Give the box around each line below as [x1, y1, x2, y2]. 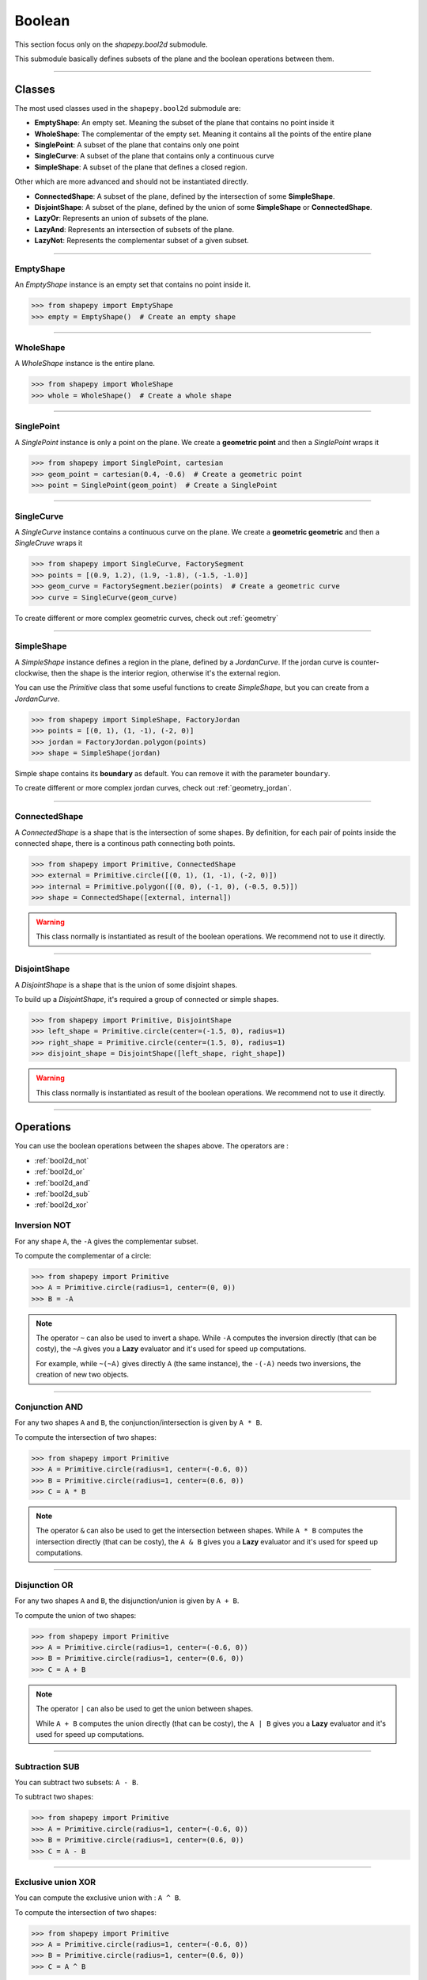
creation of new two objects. [36, 1370, 130, 1380]
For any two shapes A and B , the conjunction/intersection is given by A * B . [14, 1418, 263, 1427]
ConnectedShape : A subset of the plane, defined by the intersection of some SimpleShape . [34, 191, 335, 201]
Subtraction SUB [14, 1761, 80, 1772]
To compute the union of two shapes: [14, 1610, 137, 1620]
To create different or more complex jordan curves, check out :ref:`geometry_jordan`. [14, 783, 292, 793]
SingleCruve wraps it [14, 539, 83, 548]
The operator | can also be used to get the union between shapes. [36, 1704, 253, 1714]
